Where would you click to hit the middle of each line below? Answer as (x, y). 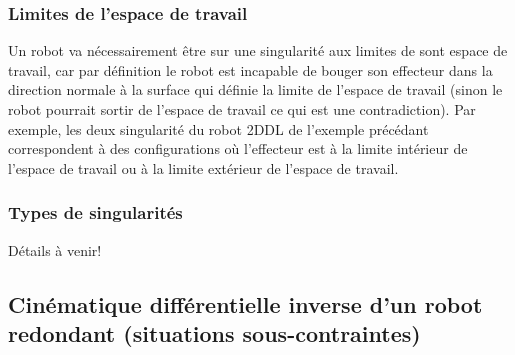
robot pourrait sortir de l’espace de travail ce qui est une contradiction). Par (242, 109)
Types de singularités (95, 212)
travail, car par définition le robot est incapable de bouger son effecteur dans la (250, 69)
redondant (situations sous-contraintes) (214, 332)
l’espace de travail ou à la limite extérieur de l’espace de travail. (203, 167)
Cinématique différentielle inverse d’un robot (245, 303)
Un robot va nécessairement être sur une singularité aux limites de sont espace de (258, 50)
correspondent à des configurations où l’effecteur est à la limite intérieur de (238, 148)
